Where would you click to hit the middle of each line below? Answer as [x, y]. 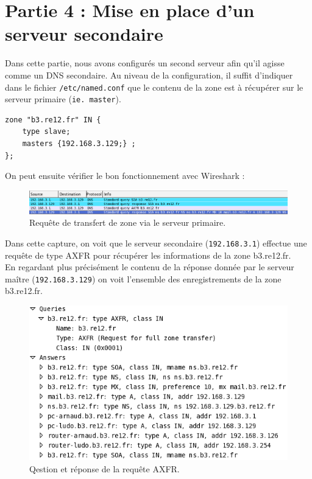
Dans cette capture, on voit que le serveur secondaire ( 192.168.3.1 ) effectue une [156, 243]
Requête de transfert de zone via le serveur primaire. [128, 222]
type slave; [46, 132]
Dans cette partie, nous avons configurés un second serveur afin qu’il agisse [145, 63]
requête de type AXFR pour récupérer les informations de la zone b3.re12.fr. [148, 255]
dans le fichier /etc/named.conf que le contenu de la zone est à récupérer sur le [154, 87]
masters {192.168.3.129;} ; [79, 144]
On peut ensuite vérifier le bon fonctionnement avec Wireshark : [125, 176]
